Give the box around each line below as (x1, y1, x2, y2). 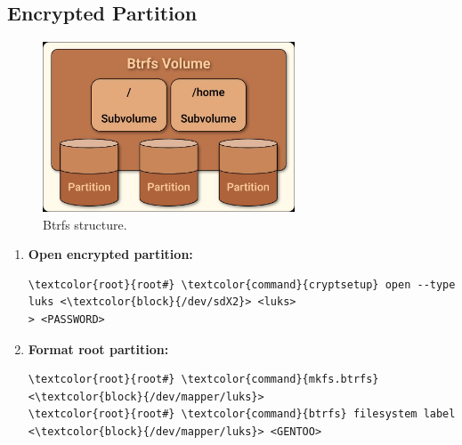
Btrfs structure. (43, 214, 127, 233)
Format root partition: (28, 339, 169, 358)
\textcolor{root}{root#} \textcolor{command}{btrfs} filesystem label (28, 408, 456, 421)
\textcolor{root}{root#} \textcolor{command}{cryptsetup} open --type (28, 278, 456, 291)
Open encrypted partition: (28, 245, 193, 263)
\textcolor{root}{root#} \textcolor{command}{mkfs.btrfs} (28, 373, 379, 386)
